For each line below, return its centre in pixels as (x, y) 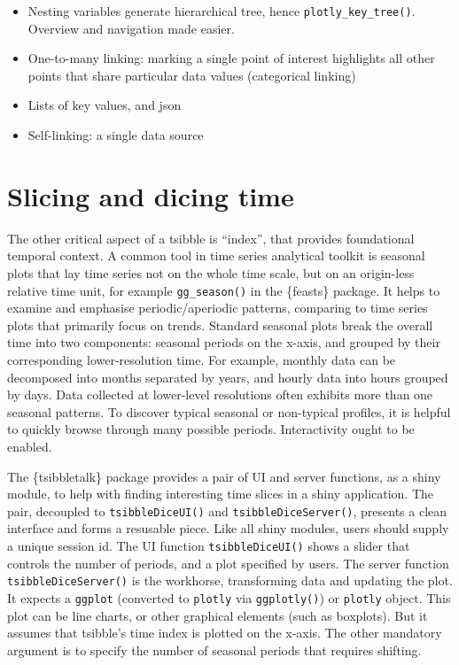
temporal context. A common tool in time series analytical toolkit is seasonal (216, 255)
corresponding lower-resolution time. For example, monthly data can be (202, 359)
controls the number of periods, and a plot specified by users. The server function (228, 563)
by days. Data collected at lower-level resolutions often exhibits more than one (220, 394)
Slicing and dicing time (151, 195)
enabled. (30, 446)
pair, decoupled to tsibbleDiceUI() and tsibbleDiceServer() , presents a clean (227, 510)
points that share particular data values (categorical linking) (192, 75)
